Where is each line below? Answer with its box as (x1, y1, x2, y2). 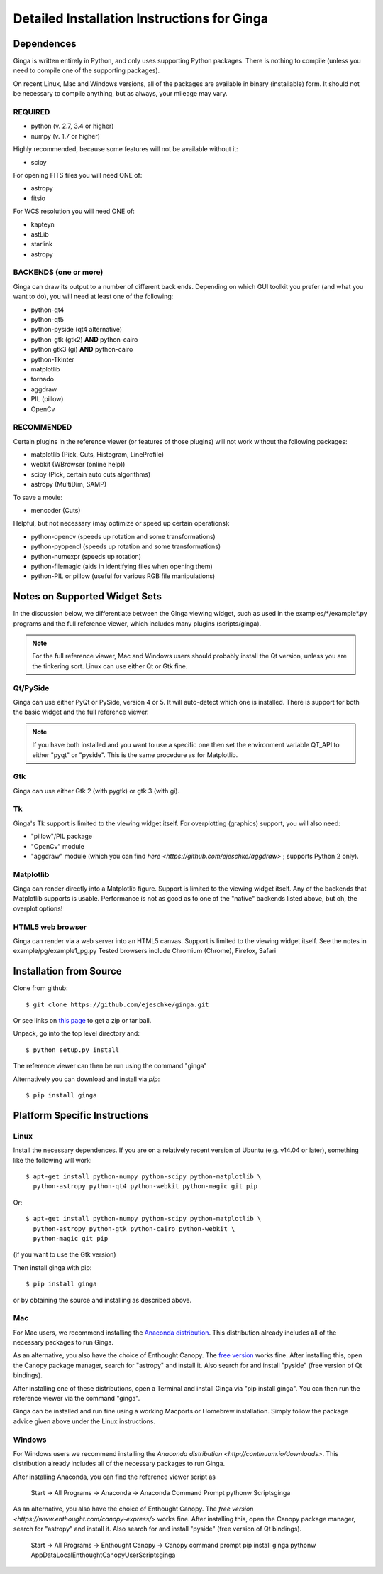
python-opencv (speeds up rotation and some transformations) (30, 532, 216, 541)
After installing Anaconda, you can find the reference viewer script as (13, 1472, 216, 1481)
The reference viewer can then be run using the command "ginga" (13, 1062, 207, 1070)
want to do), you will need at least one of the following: (13, 292, 174, 301)
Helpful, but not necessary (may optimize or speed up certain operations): (13, 519, 230, 528)
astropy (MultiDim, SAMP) (30, 480, 107, 489)
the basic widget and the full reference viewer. (13, 707, 149, 717)
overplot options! (13, 904, 63, 913)
